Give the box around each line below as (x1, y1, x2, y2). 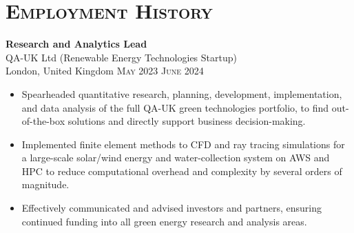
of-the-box (21, 114, 65, 128)
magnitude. (21, 177, 70, 192)
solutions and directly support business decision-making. (67, 114, 306, 128)
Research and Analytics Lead (6, 37, 147, 51)
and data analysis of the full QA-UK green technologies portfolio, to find (21, 100, 329, 114)
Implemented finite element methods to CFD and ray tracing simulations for (21, 136, 345, 151)
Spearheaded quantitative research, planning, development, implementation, (21, 86, 342, 101)
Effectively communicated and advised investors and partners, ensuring (21, 201, 322, 215)
